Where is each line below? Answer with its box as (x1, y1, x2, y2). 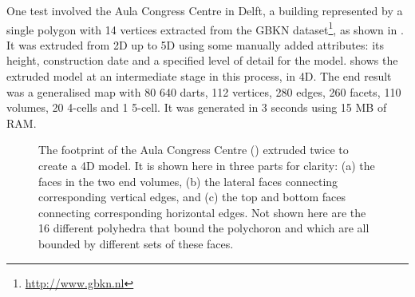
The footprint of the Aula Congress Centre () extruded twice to (38, 141, 349, 158)
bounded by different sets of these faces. (38, 235, 234, 251)
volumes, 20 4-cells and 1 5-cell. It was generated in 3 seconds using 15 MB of (6, 99, 387, 116)
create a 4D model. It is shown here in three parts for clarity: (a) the (38, 157, 375, 173)
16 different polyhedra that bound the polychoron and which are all (38, 220, 370, 236)
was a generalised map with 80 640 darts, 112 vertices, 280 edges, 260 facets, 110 (6, 83, 401, 100)
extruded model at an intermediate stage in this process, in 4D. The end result (6, 68, 392, 85)
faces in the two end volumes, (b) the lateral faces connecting (38, 172, 338, 189)
